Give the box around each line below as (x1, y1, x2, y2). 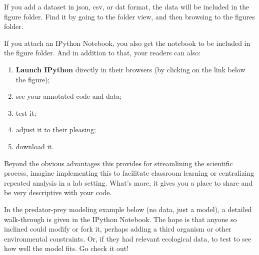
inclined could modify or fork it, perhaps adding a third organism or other (4, 224, 231, 234)
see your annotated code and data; (15, 91, 122, 101)
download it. (15, 141, 54, 151)
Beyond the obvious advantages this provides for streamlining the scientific (4, 158, 233, 168)
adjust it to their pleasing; (15, 124, 96, 135)
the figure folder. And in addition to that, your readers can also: (4, 47, 201, 58)
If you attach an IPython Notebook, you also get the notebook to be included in (4, 37, 250, 48)
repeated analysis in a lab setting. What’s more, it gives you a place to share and (4, 177, 253, 188)
